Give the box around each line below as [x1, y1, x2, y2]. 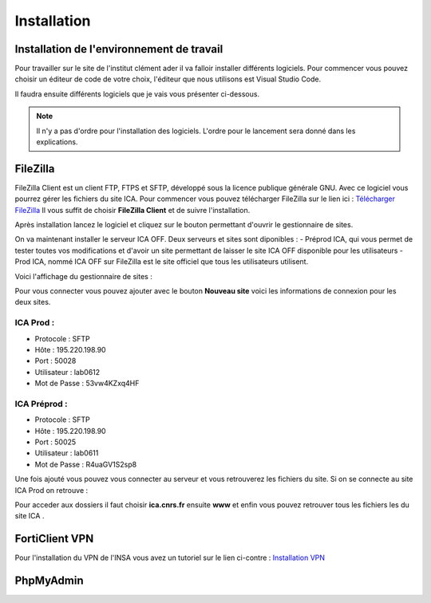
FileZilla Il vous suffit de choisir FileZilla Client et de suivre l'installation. [14, 205, 251, 215]
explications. [36, 137, 78, 147]
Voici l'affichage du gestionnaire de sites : [14, 271, 153, 281]
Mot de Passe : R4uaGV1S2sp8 [34, 459, 137, 469]
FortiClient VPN [14, 532, 94, 546]
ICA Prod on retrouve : [14, 485, 89, 495]
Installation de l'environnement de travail [14, 42, 223, 56]
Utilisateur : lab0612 [34, 367, 101, 376]
